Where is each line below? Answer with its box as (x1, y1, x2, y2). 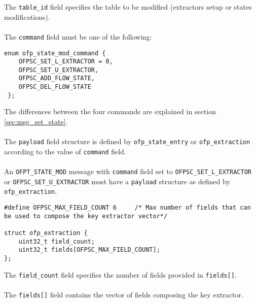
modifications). (4, 11, 50, 22)
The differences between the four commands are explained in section (4, 106, 216, 117)
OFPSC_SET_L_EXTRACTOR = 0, (18, 58, 113, 65)
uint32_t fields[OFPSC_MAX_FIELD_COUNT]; (18, 246, 160, 254)
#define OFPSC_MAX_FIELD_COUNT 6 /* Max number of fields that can (4, 204, 251, 212)
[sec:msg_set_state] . (4, 116, 68, 127)
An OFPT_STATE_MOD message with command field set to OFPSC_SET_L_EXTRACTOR (4, 166, 251, 177)
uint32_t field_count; (18, 238, 95, 245)
